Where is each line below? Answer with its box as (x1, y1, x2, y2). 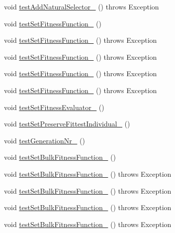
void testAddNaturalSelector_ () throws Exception (4, 1, 159, 11)
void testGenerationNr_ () (4, 135, 85, 145)
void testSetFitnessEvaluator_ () (4, 102, 104, 112)
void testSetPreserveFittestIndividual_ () (4, 118, 130, 129)
